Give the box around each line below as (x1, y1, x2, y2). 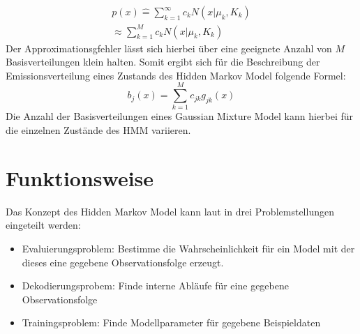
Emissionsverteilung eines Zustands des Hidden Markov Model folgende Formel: (6, 68, 346, 82)
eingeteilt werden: (6, 218, 81, 232)
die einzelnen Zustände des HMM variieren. (6, 123, 191, 137)
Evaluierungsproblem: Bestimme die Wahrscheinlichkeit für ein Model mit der (22, 241, 355, 255)
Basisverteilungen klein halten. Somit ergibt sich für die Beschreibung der (6, 54, 320, 69)
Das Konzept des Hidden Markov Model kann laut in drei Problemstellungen (6, 204, 334, 218)
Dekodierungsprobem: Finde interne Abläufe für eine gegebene (22, 278, 289, 293)
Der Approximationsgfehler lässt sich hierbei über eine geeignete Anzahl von (6, 40, 332, 55)
